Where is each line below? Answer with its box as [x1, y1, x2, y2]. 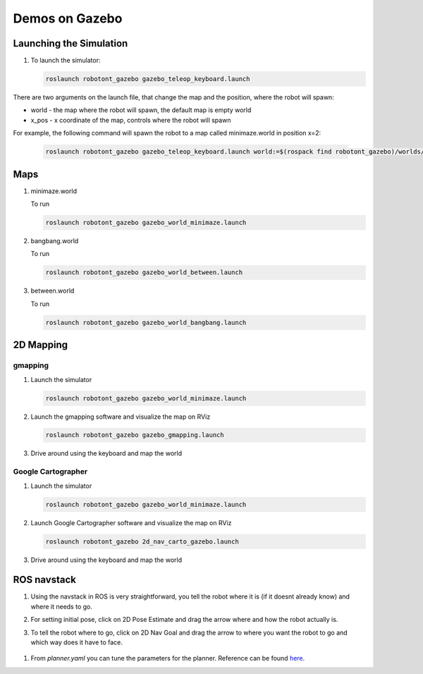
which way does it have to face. [30, 638, 123, 647]
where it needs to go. [30, 602, 93, 611]
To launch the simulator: [30, 56, 101, 65]
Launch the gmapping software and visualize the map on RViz [30, 412, 211, 421]
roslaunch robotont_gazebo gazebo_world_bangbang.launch [45, 318, 247, 326]
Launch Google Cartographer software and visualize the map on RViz [30, 518, 232, 527]
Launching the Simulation [13, 37, 128, 49]
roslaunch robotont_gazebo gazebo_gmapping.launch [45, 431, 225, 439]
